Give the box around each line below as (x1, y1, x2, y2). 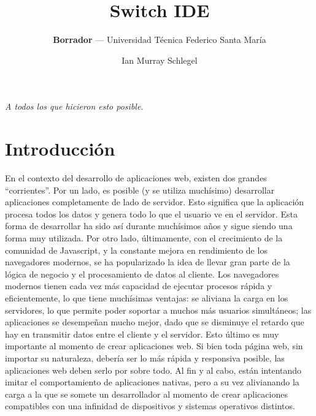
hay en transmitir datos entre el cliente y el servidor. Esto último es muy (5, 327, 279, 340)
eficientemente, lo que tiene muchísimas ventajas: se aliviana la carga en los (5, 291, 288, 304)
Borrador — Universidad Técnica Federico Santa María (53, 33, 266, 46)
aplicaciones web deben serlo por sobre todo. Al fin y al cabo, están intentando (5, 363, 302, 376)
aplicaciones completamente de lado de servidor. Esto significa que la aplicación (5, 195, 304, 208)
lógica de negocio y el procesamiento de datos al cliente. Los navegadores (5, 267, 279, 280)
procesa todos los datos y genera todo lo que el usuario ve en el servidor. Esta (5, 207, 298, 220)
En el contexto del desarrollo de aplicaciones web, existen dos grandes (5, 172, 267, 184)
